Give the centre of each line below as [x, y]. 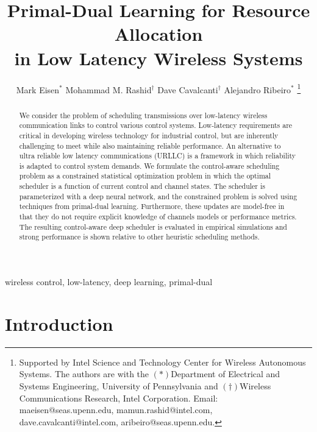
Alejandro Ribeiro [258, 89]
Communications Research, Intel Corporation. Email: [119, 398]
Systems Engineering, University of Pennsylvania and [119, 385]
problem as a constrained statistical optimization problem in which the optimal [145, 176]
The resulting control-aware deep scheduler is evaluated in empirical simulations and [153, 226]
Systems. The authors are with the [84, 374]
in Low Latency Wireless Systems [158, 58]
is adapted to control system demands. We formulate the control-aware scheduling [149, 165]
